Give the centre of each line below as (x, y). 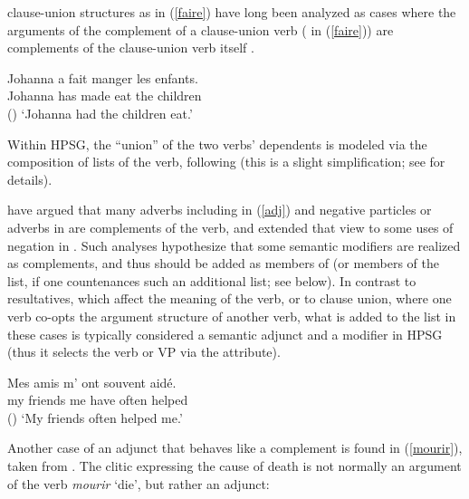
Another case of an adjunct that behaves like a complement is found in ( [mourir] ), (235, 448)
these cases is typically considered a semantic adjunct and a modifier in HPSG (225, 334)
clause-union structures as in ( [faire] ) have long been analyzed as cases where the (232, 12)
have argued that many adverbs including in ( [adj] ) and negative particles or (220, 210)
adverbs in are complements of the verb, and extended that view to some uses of (230, 227)
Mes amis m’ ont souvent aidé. (92, 382)
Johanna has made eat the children (105, 96)
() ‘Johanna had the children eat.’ (100, 113)
